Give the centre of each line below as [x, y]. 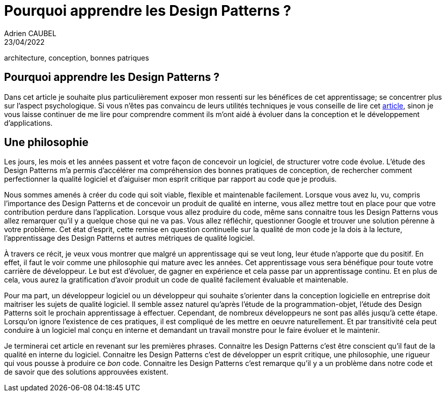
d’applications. [29, 123]
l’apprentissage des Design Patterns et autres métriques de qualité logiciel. [130, 238]
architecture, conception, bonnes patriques [77, 58]
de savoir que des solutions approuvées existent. [86, 372]
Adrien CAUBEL [30, 33]
